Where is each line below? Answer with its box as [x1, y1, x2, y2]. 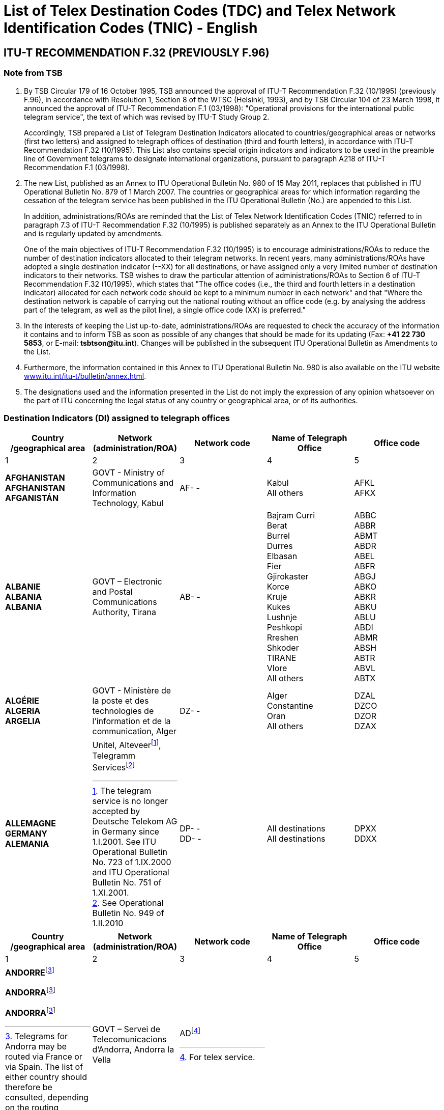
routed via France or [5, 1051, 82, 1062]
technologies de [92, 706, 154, 716]
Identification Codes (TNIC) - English [4, 19, 258, 37]
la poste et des [92, 696, 149, 706]
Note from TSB [4, 68, 63, 78]
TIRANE [267, 653, 297, 663]
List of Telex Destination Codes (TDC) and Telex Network [4, 2, 396, 19]
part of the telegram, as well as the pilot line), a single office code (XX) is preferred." [24, 305, 306, 314]
